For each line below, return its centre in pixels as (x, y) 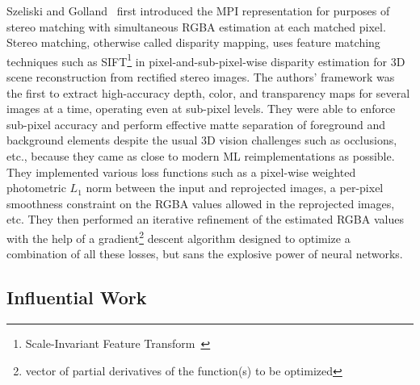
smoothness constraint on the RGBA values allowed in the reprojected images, (201, 203)
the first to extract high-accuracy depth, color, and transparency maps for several (208, 92)
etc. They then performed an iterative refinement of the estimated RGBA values (205, 219)
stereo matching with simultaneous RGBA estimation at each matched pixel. (196, 26)
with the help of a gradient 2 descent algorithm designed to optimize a (178, 236)
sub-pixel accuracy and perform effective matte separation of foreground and (196, 124)
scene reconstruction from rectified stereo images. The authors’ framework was (201, 77)
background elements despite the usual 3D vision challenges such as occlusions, (202, 140)
